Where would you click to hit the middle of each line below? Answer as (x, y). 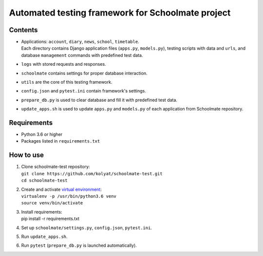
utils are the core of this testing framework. (67, 82)
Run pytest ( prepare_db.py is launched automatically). (79, 245)
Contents (23, 30)
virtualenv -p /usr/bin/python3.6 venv (69, 196)
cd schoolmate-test (44, 181)
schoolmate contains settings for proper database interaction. (85, 73)
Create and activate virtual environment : (61, 189)
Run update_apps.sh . (44, 237)
